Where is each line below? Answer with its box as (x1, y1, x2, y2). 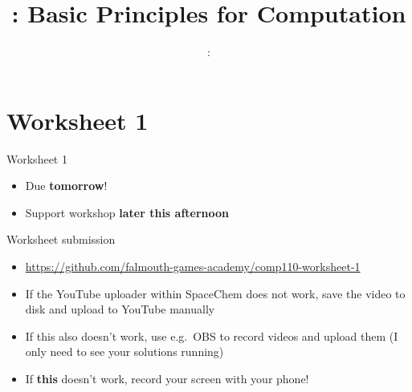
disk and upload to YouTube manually (25, 301, 215, 317)
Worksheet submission (6, 231, 116, 248)
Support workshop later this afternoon (25, 204, 230, 220)
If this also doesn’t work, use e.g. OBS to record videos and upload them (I (25, 327, 398, 344)
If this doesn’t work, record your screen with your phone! (25, 370, 309, 386)
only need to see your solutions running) (25, 343, 224, 360)
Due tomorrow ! (25, 177, 108, 194)
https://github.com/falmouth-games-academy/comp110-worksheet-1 (25, 258, 361, 275)
